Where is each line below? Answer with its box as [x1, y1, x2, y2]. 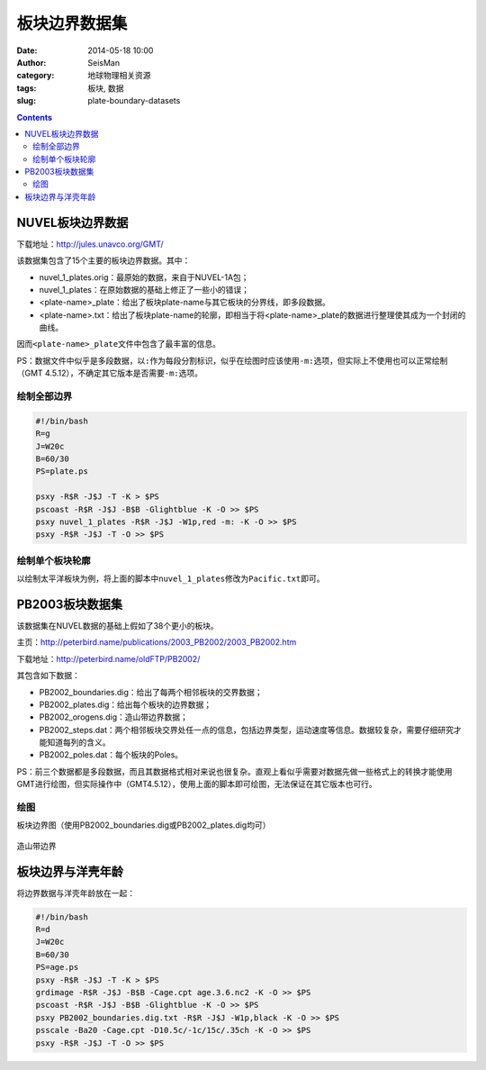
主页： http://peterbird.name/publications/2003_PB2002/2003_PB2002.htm [16, 637, 297, 648]
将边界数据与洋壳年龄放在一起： [16, 887, 135, 898]
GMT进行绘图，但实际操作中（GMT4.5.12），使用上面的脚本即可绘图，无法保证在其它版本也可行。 [16, 779, 377, 790]
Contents [16, 112, 53, 122]
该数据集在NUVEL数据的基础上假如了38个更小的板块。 [16, 620, 220, 630]
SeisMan [87, 57, 121, 68]
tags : [16, 82, 37, 94]
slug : [16, 95, 36, 106]
